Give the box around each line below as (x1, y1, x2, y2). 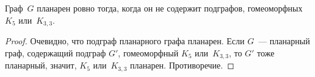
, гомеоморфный (118, 46, 179, 59)
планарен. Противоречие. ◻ (129, 59, 234, 72)
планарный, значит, (5, 59, 77, 72)
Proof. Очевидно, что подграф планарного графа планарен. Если (5, 35, 245, 47)
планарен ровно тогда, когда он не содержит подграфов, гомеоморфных (37, 2, 303, 14)
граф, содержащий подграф (5, 46, 106, 59)
